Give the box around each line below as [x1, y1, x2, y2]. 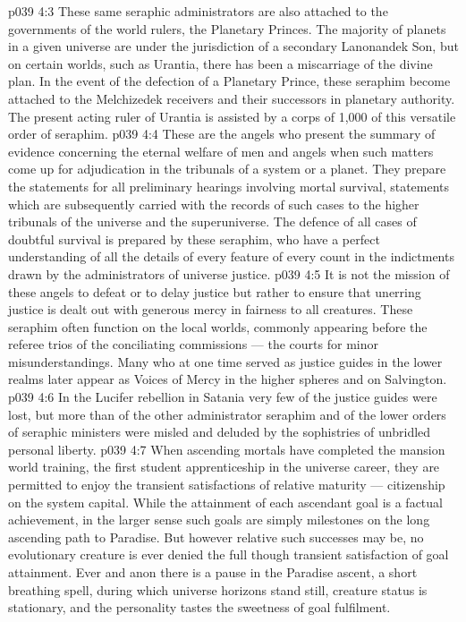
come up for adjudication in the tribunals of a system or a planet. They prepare [8, 159, 446, 178]
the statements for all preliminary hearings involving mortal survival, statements [8, 176, 450, 195]
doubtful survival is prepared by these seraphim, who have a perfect [8, 229, 380, 248]
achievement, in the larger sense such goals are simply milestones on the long [8, 510, 430, 529]
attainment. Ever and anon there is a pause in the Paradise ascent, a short [8, 563, 418, 581]
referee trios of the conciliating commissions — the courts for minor [8, 335, 378, 354]
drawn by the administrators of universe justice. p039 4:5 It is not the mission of [8, 264, 450, 283]
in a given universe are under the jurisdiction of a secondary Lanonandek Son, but [8, 37, 459, 55]
